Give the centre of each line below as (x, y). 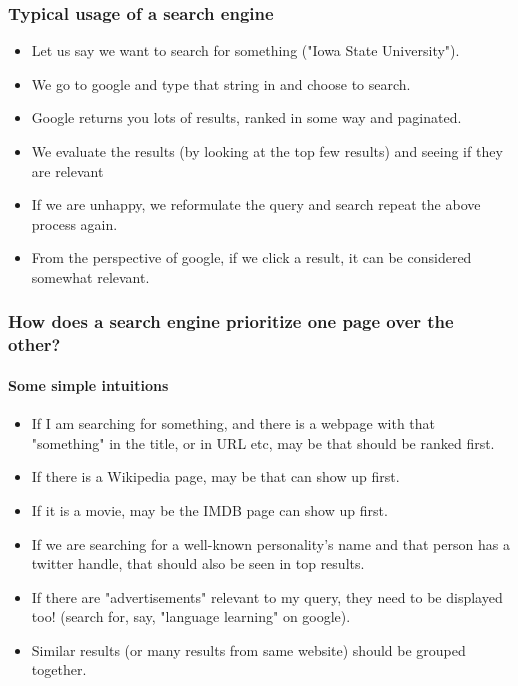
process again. (74, 223)
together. (59, 669)
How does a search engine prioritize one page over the (231, 321)
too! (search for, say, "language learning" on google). (191, 616)
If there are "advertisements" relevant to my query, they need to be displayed (267, 596)
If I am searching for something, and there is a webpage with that (233, 423)
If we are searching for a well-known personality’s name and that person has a (270, 543)
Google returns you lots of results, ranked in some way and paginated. (246, 117)
